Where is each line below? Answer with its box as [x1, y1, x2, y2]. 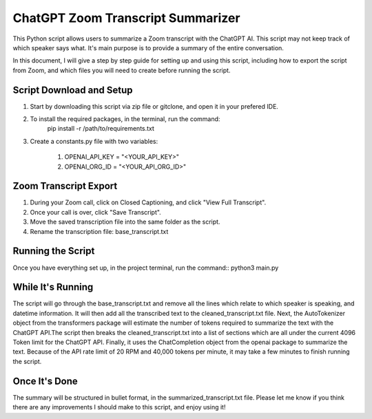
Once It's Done [12, 375, 79, 387]
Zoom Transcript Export [12, 180, 118, 192]
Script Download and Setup [12, 84, 133, 96]
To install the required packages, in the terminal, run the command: [30, 115, 220, 123]
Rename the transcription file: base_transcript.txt [30, 227, 169, 235]
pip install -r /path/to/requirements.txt [47, 125, 155, 133]
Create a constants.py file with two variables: [30, 137, 158, 145]
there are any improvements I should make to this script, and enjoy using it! [12, 403, 226, 411]
